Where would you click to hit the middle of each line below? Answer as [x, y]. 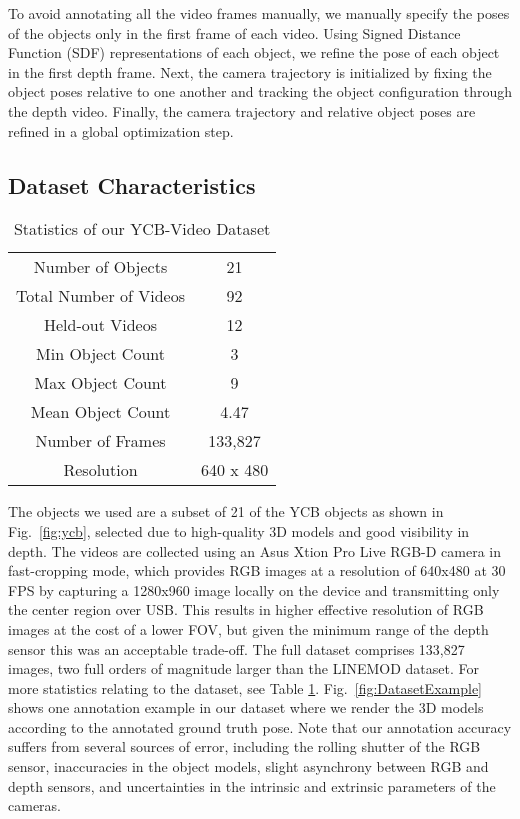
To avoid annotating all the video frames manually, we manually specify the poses [259, 13]
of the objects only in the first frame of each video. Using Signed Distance [234, 32]
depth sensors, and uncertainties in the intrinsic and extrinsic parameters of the [252, 785]
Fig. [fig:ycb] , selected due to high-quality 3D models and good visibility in [239, 530]
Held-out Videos [100, 325]
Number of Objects [100, 267]
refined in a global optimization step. [121, 130]
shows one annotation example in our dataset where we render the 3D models [246, 707]
